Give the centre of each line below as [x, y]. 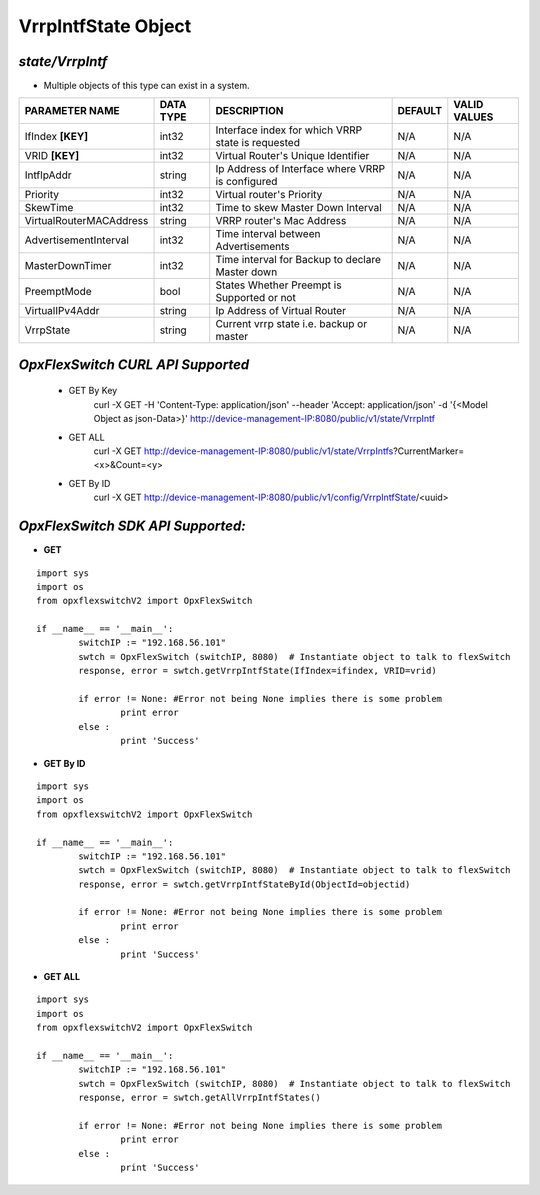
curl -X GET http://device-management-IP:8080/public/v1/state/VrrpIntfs [243, 451]
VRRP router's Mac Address [281, 221]
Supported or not [256, 298]
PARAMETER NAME [72, 111]
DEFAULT [420, 111]
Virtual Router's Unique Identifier [292, 156]
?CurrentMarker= [429, 451]
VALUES [473, 117]
